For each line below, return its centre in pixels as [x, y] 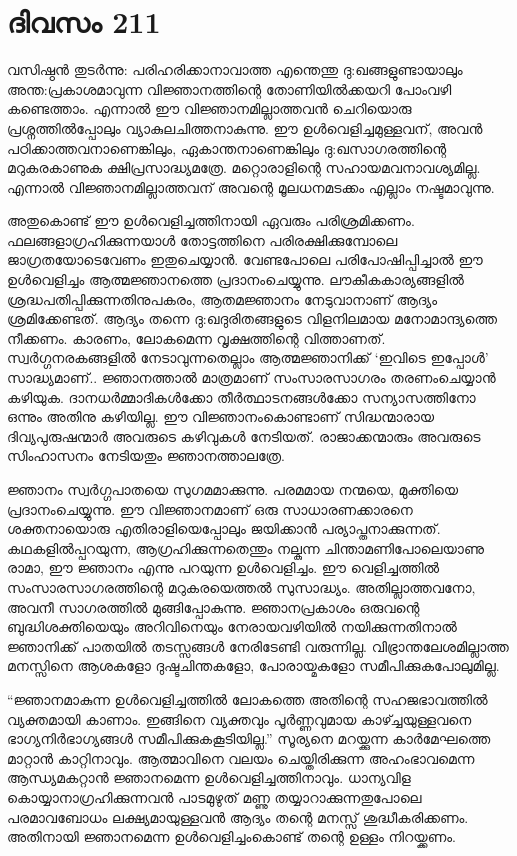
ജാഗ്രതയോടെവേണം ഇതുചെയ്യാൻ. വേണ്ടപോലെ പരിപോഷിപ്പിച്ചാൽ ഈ [245, 259]
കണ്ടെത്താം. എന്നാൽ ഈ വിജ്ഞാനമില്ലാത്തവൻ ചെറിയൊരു [209, 108]
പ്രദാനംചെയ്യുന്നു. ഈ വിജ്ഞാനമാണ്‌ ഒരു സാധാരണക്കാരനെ [210, 508]
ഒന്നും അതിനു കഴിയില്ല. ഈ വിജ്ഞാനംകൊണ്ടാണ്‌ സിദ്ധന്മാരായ [221, 416]
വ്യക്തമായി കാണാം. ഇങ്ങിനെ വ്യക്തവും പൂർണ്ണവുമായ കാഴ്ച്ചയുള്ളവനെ [239, 718]
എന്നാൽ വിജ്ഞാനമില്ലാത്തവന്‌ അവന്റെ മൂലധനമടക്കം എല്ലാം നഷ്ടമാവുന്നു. [251, 186]
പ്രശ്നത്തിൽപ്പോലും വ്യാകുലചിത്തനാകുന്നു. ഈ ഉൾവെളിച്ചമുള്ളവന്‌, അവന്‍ [245, 127]
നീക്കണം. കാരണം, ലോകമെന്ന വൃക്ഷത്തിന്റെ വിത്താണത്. [196, 337]
